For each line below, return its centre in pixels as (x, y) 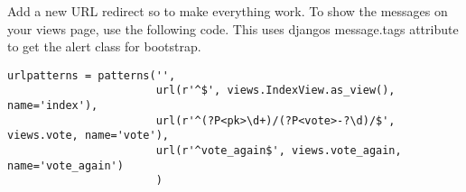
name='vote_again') (65, 165)
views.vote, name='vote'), (88, 136)
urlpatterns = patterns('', (92, 75)
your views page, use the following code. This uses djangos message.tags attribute (233, 28)
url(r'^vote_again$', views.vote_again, (279, 151)
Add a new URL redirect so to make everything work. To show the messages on (228, 11)
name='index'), (53, 106)
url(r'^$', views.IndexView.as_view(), (275, 91)
